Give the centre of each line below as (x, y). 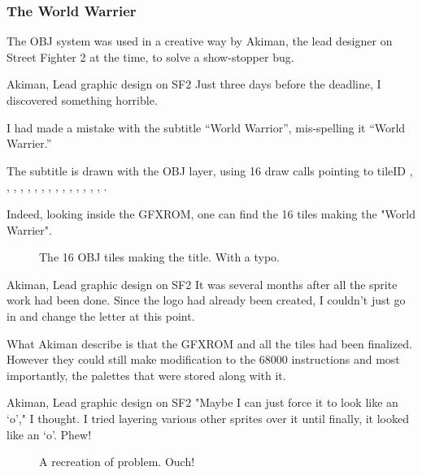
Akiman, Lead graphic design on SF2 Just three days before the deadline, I (194, 84)
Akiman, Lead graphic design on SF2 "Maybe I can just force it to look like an (202, 402)
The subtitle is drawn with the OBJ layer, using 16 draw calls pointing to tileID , (210, 170)
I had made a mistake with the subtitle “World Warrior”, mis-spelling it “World (206, 127)
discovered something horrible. (82, 100)
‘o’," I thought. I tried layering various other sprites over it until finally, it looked (208, 418)
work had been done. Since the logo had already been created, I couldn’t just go (206, 300)
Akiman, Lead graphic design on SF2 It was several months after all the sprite (202, 284)
